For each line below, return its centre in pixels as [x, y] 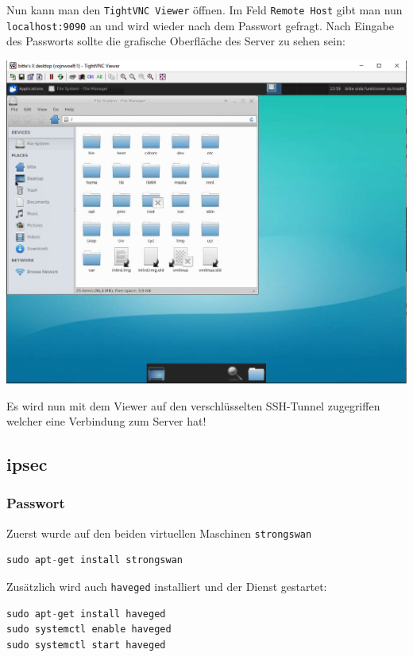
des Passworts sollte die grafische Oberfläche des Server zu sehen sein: [176, 41]
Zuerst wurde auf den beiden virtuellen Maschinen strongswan [159, 533]
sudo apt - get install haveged [86, 614]
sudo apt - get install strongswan [95, 560]
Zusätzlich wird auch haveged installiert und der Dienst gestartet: [167, 586]
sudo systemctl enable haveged [89, 630]
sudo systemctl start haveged [86, 645]
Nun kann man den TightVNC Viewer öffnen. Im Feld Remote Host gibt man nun [205, 10]
